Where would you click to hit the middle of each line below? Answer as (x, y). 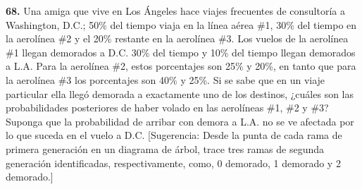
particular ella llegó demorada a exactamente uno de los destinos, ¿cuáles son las (180, 93)
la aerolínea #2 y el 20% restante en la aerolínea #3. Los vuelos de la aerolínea (177, 38)
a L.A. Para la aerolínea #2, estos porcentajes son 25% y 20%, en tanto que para (181, 66)
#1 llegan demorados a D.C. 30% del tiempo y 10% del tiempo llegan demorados (181, 52)
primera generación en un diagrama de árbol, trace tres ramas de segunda (165, 148)
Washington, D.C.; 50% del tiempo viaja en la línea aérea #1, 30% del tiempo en (181, 24)
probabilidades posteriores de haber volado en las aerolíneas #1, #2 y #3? (167, 108)
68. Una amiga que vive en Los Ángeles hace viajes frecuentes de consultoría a (176, 11)
